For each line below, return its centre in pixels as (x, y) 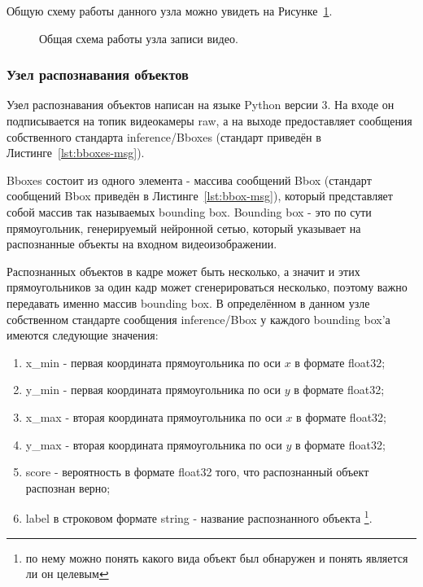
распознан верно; (68, 487)
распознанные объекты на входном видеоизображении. (142, 244)
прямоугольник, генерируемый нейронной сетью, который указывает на (184, 228)
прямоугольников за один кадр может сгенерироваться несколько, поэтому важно (207, 287)
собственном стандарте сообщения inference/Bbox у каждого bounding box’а (198, 319)
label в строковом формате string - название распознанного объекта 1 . (199, 517)
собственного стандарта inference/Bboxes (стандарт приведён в (164, 136)
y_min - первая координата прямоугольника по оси (153, 390)
